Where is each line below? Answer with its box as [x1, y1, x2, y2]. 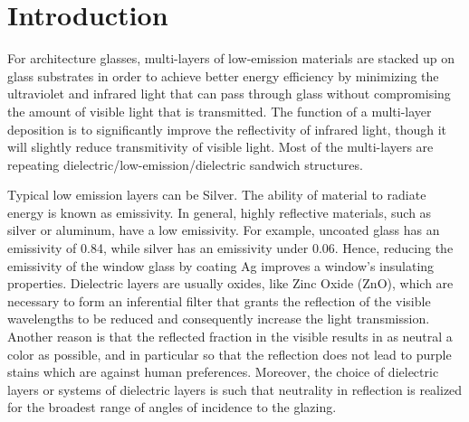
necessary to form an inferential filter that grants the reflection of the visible [7, 291, 431, 310]
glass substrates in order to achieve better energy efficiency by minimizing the [7, 66, 439, 85]
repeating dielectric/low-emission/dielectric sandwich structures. [7, 155, 363, 173]
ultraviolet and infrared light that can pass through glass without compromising [7, 84, 451, 103]
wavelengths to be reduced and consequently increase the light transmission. [7, 309, 430, 328]
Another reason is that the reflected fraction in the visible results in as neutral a [7, 327, 453, 346]
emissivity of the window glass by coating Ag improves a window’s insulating [7, 256, 435, 275]
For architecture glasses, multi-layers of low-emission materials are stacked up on [7, 49, 455, 68]
